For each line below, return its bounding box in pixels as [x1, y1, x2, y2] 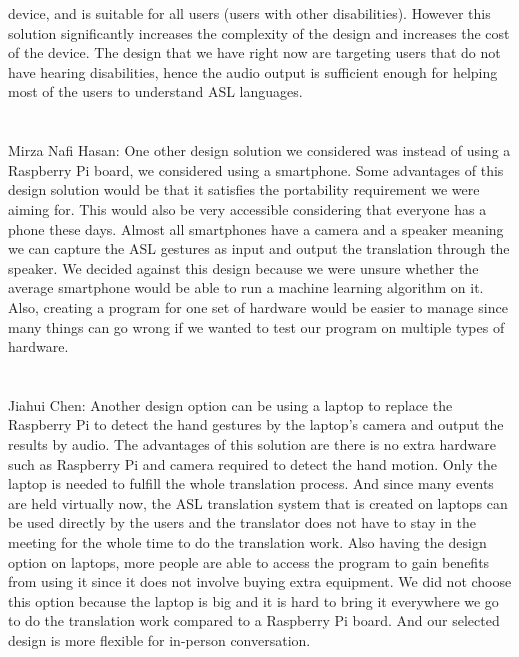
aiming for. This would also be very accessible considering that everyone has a [8, 198, 487, 219]
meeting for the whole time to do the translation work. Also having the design [8, 532, 487, 553]
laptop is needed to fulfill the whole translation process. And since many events [8, 473, 494, 494]
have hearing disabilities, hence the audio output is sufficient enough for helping [8, 61, 498, 82]
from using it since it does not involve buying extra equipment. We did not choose [8, 571, 512, 592]
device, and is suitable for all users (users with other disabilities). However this [8, 3, 491, 23]
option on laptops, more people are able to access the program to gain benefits [8, 551, 490, 572]
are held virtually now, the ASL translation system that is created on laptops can [8, 492, 508, 513]
